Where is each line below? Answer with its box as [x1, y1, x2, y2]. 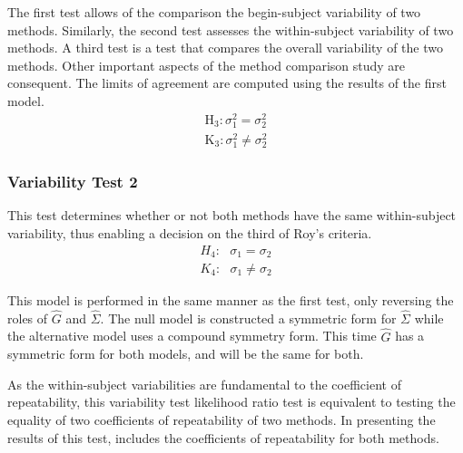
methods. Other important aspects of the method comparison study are [7, 55, 406, 74]
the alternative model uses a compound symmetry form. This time [7, 326, 377, 345]
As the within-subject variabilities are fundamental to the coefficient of [7, 374, 401, 393]
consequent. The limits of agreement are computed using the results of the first [7, 73, 447, 92]
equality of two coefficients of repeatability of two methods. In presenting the [7, 410, 436, 429]
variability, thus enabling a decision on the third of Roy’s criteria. [7, 223, 372, 242]
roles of [7, 308, 48, 327]
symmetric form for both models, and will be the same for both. [7, 344, 364, 363]
